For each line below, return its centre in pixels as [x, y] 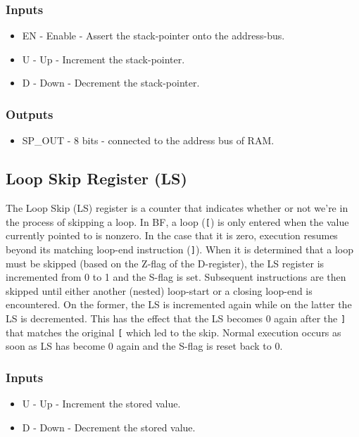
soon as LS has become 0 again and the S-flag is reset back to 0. [144, 346]
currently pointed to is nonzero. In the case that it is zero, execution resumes [172, 235]
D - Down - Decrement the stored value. [109, 427]
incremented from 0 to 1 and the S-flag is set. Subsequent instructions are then [176, 277]
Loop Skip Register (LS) [96, 178]
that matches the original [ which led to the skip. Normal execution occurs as [174, 332]
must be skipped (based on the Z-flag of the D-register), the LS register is [165, 263]
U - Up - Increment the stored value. [101, 404]
